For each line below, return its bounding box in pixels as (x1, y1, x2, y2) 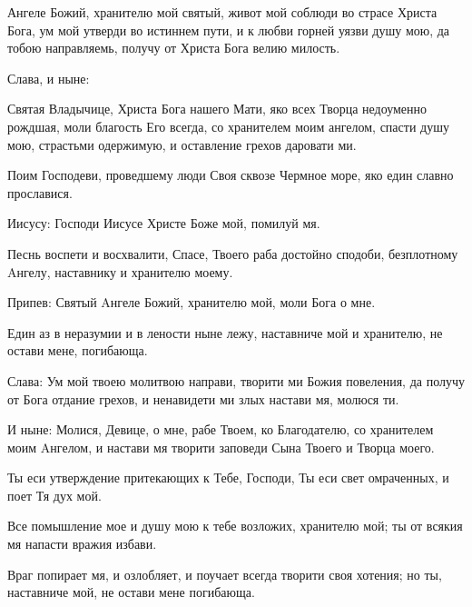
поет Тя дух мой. (7, 485, 102, 504)
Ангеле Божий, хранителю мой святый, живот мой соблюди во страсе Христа (7, 3, 438, 21)
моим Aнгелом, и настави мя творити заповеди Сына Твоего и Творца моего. (7, 437, 435, 456)
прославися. (7, 183, 73, 202)
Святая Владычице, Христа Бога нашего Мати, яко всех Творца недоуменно (7, 99, 428, 118)
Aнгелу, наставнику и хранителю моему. (7, 262, 233, 281)
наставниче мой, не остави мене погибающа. (7, 582, 255, 602)
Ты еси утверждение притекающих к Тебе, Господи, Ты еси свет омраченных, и (7, 468, 449, 487)
